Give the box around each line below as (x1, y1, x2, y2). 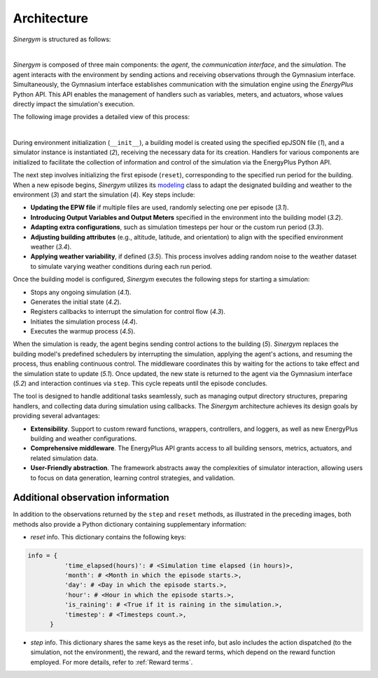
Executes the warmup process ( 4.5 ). (30, 327, 136, 335)
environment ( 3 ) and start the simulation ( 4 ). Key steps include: (13, 191, 195, 199)
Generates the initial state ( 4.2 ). (30, 298, 122, 306)
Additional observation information (13, 492, 169, 504)
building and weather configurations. (30, 434, 136, 443)
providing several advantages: (13, 412, 101, 420)
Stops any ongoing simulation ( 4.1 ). (30, 288, 132, 296)
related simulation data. (30, 454, 98, 462)
